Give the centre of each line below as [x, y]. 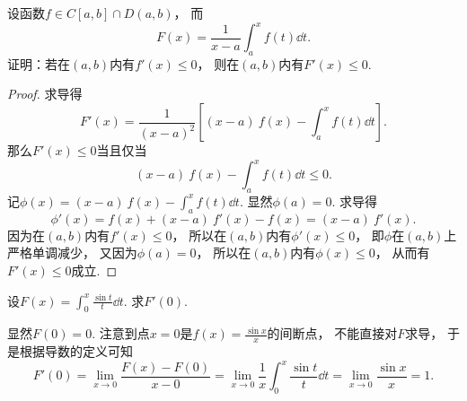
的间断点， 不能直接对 [332, 333]
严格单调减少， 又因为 [72, 253]
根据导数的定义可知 [76, 351]
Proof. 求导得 [45, 94]
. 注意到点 [121, 333]
